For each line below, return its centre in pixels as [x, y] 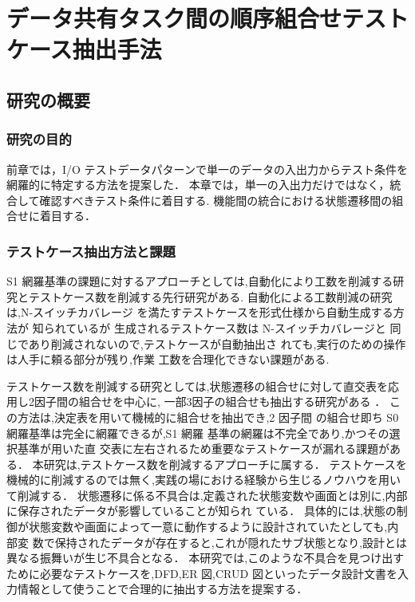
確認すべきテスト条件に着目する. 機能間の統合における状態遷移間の [216, 200]
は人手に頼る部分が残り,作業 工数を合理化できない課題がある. [168, 359]
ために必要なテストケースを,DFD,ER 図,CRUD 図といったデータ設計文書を [202, 573]
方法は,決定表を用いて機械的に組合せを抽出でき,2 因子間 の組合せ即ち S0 [208, 417]
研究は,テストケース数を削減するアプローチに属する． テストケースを [225, 464]
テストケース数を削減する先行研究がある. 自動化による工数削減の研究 [210, 296]
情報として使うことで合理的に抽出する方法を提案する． [162, 589]
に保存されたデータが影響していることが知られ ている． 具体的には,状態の [202, 511]
